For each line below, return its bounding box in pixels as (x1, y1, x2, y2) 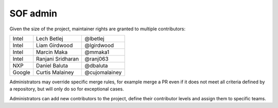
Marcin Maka (36, 48, 68, 56)
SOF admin (9, 8, 58, 19)
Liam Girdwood (36, 42, 73, 49)
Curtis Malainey (36, 68, 74, 76)
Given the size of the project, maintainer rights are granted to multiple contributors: (9, 26, 185, 32)
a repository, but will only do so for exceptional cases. (9, 86, 124, 92)
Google (12, 68, 30, 76)
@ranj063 (84, 55, 109, 62)
